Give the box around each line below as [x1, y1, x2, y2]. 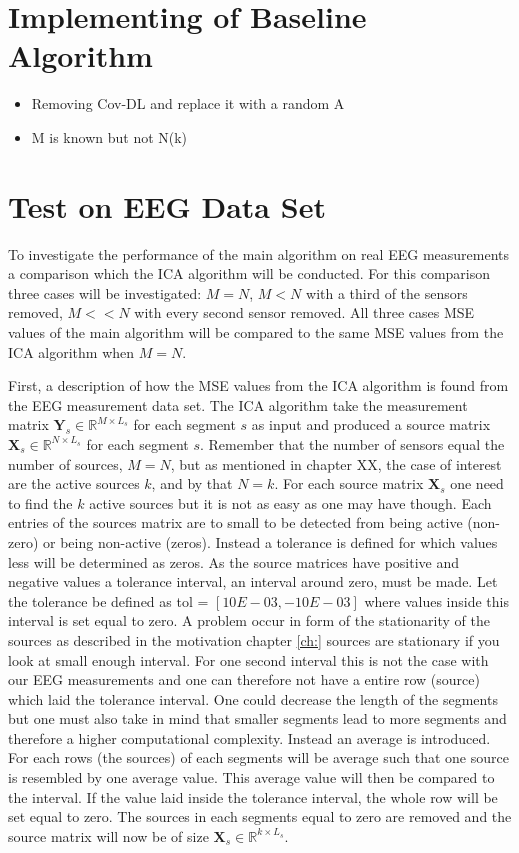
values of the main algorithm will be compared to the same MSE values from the [8, 322, 504, 342]
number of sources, [8, 453, 123, 474]
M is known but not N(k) [31, 126, 188, 147]
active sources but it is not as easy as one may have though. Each [89, 492, 492, 513]
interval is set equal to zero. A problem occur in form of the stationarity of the [8, 610, 490, 631]
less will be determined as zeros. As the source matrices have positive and [8, 551, 460, 572]
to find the [8, 492, 73, 513]
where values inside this [364, 590, 509, 611]
